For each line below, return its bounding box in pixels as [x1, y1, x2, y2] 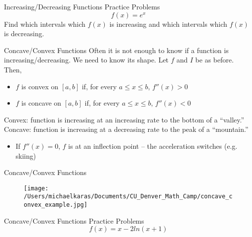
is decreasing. [4, 28, 44, 39]
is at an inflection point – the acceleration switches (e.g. [68, 140, 238, 151]
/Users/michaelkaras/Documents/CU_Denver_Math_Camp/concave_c [24, 193, 233, 200]
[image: [24, 184, 49, 192]
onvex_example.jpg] [24, 201, 87, 209]
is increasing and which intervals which [109, 18, 227, 29]
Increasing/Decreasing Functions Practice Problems [4, 1, 160, 11]
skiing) [15, 150, 36, 161]
